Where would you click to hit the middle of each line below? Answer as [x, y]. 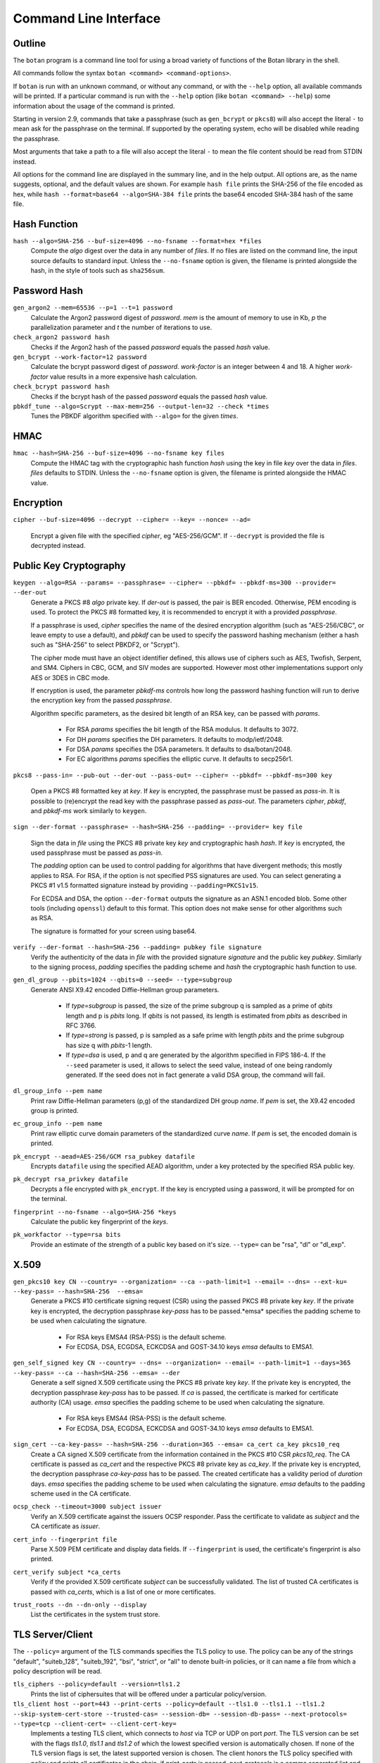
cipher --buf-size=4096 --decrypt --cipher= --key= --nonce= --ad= [132, 520]
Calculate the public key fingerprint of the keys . [99, 1221]
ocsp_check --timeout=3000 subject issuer [87, 1507]
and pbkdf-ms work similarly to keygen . [89, 810]
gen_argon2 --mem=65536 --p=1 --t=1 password [93, 308]
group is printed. [55, 1111]
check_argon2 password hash [62, 337]
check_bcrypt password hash [62, 387]
